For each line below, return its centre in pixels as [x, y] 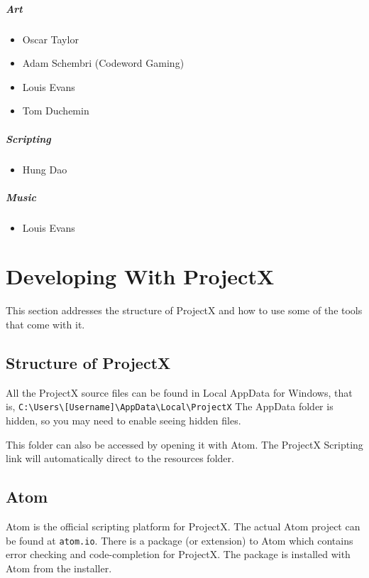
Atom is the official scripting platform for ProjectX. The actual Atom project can [183, 526]
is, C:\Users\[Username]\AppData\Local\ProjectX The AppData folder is [170, 406]
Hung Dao [45, 169]
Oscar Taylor [50, 39]
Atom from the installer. [59, 568]
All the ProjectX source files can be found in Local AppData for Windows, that [179, 392]
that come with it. [45, 324]
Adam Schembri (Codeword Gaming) [103, 63]
